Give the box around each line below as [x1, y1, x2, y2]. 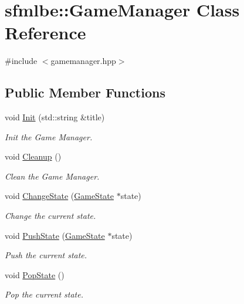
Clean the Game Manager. [5, 170, 100, 182]
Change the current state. [5, 210, 96, 222]
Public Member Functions [5, 83, 165, 102]
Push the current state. [5, 249, 87, 261]
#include [5, 55, 38, 67]
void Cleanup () [5, 150, 62, 163]
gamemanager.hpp [50, 55, 116, 67]
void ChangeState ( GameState [5, 190, 114, 202]
